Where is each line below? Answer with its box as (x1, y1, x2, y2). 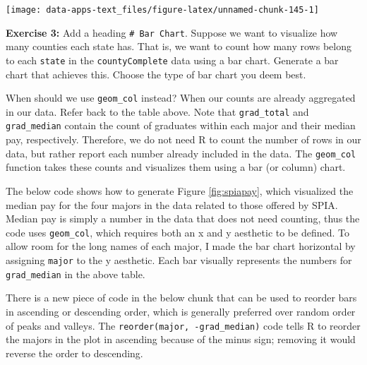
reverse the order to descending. (6, 345, 143, 360)
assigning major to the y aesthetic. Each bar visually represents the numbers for (6, 253, 352, 267)
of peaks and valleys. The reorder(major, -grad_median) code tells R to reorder (6, 318, 361, 333)
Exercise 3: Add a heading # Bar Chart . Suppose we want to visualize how (6, 25, 338, 40)
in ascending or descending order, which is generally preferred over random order (6, 304, 356, 318)
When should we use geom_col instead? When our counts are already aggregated (6, 90, 356, 105)
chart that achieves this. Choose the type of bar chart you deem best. (6, 66, 306, 81)
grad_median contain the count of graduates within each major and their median (6, 118, 356, 133)
